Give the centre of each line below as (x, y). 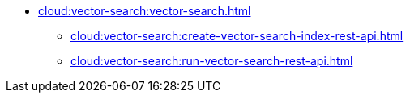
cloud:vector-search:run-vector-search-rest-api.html (212, 61)
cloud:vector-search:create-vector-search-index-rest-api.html (237, 36)
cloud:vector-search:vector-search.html (145, 11)
